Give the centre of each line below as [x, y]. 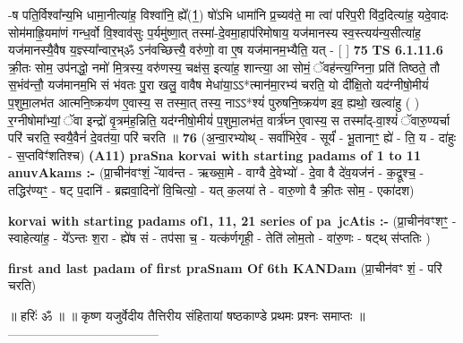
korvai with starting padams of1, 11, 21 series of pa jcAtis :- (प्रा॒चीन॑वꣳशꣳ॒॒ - [232, 220]
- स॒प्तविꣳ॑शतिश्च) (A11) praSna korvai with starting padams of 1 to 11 [214, 154]
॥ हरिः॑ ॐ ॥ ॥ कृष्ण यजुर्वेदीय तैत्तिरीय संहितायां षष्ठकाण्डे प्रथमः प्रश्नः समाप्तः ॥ [187, 315]
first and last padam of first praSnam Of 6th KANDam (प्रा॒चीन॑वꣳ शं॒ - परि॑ [225, 267]
